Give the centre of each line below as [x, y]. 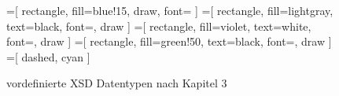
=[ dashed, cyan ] [48, 56]
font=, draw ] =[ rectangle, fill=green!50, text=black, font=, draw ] [169, 41]
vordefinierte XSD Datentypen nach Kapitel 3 [117, 83]
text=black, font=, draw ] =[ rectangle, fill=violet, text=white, [159, 26]
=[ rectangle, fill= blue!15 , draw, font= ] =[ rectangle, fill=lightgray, [170, 10]
